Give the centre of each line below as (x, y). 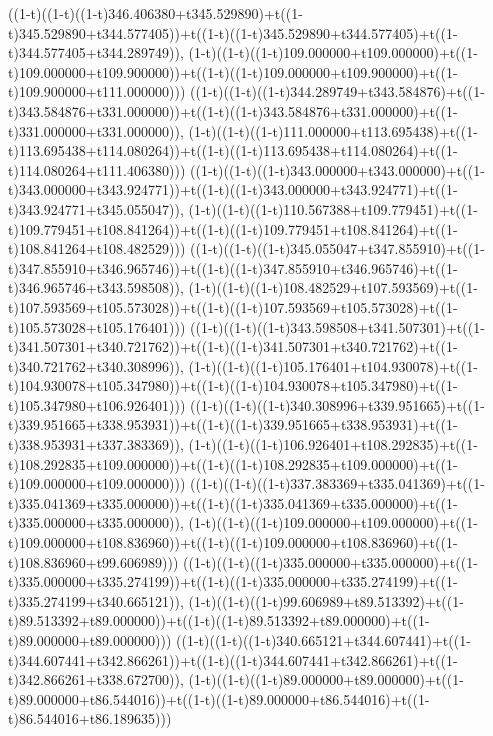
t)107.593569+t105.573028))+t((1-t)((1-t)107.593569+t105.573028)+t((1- (233, 306)
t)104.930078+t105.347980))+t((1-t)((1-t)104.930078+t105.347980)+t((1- (233, 385)
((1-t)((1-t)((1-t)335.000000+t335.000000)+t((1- (330, 561)
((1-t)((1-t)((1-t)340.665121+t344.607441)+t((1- (323, 640)
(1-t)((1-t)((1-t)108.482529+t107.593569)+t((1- (333, 287)
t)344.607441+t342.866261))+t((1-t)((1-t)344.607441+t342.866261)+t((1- (233, 659)
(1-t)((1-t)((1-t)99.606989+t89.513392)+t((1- (326, 600)
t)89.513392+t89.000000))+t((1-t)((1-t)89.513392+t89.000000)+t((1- (219, 620)
